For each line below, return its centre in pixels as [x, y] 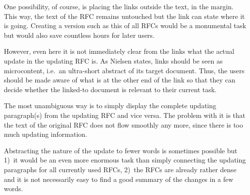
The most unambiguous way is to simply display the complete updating [110, 106]
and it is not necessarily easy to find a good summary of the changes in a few [119, 179]
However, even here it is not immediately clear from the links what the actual [119, 51]
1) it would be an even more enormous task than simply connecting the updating [125, 160]
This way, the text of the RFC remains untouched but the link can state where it [125, 16]
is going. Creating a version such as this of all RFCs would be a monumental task [125, 25]
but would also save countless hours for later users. [79, 35]
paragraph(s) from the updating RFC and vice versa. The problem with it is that [125, 115]
